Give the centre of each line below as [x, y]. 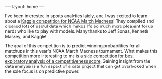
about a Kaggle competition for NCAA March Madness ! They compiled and [80, 21]
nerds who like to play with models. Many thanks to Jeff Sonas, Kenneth [77, 31]
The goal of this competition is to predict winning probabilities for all [73, 46]
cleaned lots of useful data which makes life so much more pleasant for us [79, 26]
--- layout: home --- [25, 7]
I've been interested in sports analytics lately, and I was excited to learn [76, 16]
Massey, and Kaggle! [26, 36]
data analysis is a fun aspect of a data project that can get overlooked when [81, 66]
